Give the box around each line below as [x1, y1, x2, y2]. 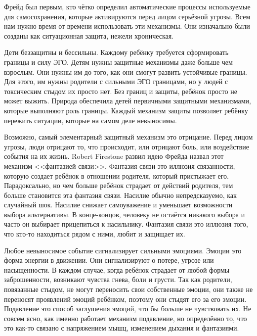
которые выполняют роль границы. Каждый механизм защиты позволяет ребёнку [4, 105, 248, 115]
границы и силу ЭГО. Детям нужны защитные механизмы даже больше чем [4, 56, 233, 67]
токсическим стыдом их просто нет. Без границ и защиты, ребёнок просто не [4, 86, 237, 96]
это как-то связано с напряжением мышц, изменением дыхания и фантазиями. [4, 323, 239, 333]
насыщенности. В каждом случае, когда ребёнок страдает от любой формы [4, 264, 230, 275]
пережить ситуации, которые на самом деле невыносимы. [4, 115, 177, 125]
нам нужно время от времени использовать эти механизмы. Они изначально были [4, 21, 250, 31]
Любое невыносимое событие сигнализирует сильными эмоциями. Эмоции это [4, 245, 242, 255]
